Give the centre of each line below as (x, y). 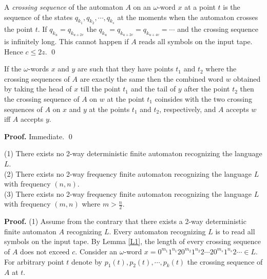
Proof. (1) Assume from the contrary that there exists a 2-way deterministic (125, 221)
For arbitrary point (34, 261)
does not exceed (45, 251)
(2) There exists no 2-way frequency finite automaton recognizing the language (128, 173)
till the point (100, 89)
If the (13, 69)
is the (232, 7)
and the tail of (153, 89)
